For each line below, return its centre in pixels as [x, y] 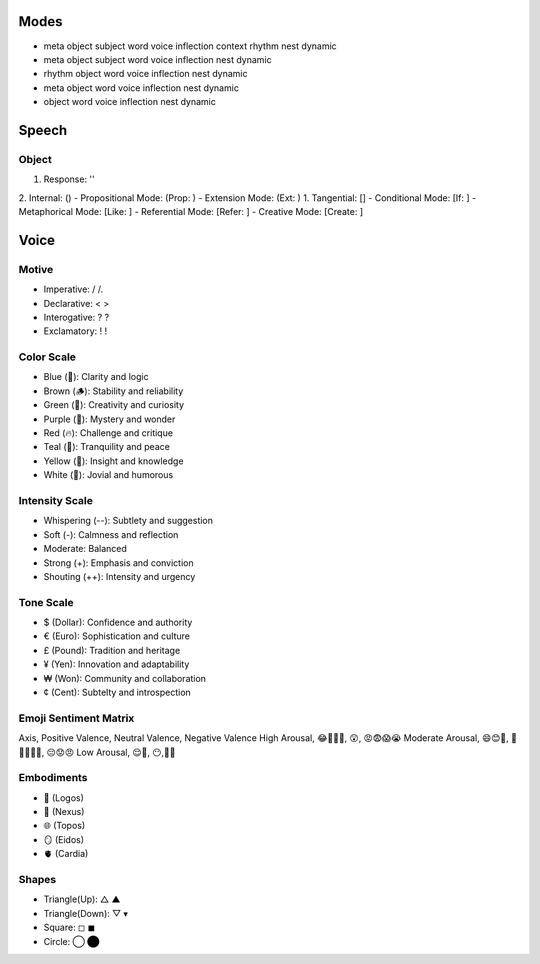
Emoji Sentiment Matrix [76, 718]
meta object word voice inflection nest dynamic [141, 87]
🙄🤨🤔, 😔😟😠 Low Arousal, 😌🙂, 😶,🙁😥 [97, 752]
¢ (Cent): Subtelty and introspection [117, 692]
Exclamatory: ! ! [75, 331]
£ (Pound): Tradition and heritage [112, 650]
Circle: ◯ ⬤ [71, 941]
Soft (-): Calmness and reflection [111, 534]
